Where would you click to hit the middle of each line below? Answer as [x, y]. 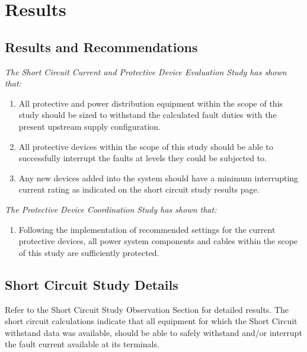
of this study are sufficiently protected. [89, 252]
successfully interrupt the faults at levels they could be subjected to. [143, 158]
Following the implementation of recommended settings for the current [147, 229]
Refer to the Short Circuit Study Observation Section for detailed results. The [147, 309]
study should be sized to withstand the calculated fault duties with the [148, 115]
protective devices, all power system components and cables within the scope [158, 241]
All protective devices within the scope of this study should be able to [146, 146]
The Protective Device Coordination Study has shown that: [111, 209]
